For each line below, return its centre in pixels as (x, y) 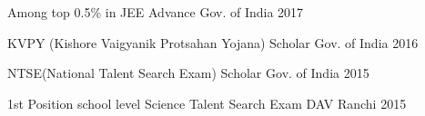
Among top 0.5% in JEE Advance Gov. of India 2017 (156, 12)
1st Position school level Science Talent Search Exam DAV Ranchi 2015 (207, 103)
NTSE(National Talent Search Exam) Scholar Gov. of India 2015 (188, 73)
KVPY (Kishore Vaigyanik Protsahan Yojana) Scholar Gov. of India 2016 (213, 42)
